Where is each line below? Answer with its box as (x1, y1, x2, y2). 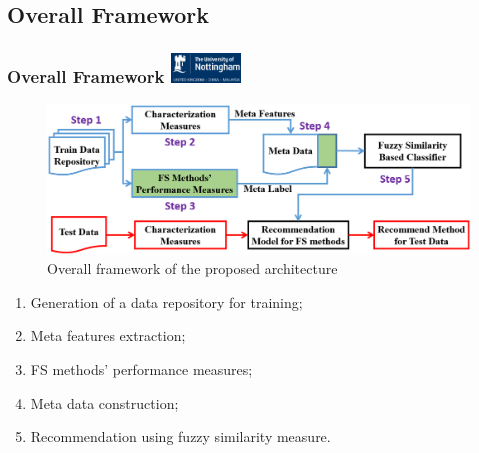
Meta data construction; (30, 392, 179, 413)
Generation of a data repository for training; (30, 291, 303, 312)
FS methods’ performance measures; (30, 358, 253, 379)
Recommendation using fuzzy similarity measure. (30, 426, 331, 447)
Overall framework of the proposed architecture (47, 258, 338, 279)
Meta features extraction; (30, 325, 186, 346)
